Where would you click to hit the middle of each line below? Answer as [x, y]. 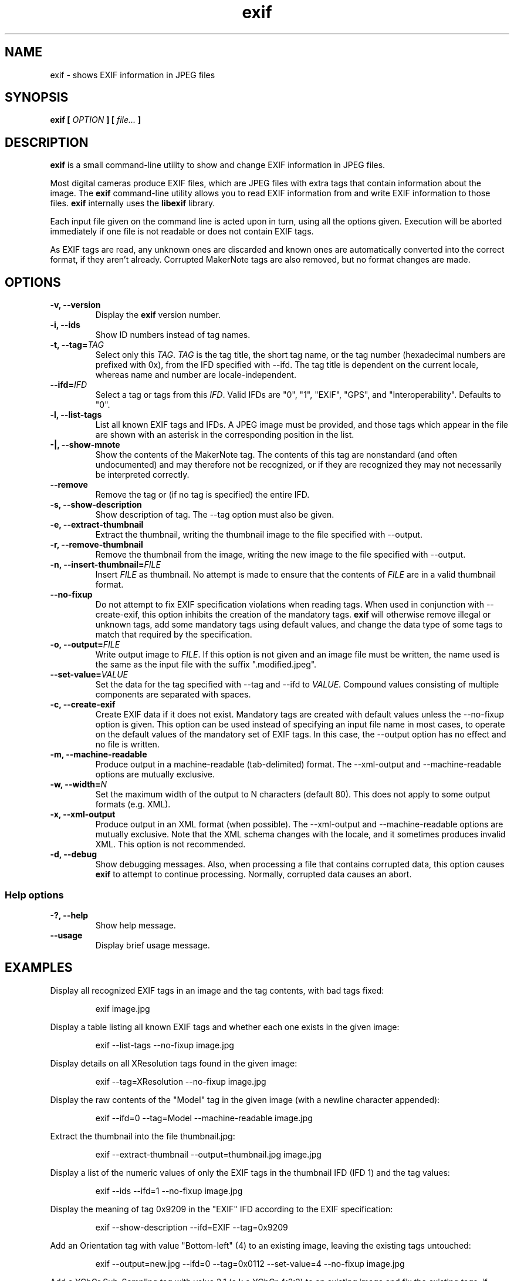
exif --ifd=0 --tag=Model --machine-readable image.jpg [204, 1118]
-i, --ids [65, 325]
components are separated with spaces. [173, 695]
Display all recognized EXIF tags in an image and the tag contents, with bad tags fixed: [217, 990]
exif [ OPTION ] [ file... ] [96, 120]
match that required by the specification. [174, 635]
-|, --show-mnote [85, 445]
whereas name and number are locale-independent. [196, 375]
